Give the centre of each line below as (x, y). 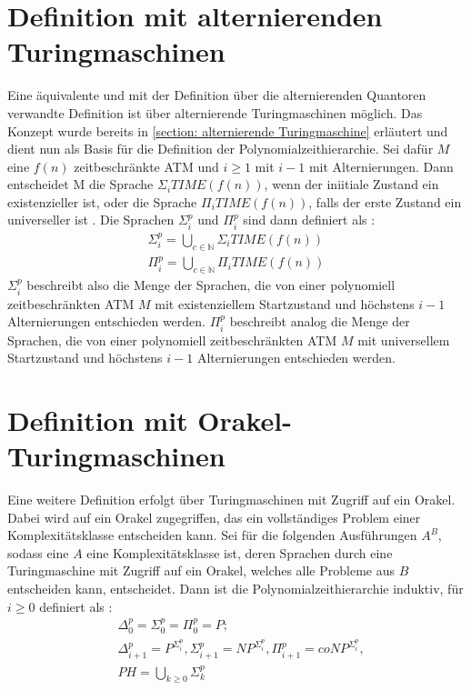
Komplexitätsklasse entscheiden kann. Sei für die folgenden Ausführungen (212, 535)
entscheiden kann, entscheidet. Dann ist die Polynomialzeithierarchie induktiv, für (235, 589)
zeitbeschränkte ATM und (146, 166)
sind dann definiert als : (309, 220)
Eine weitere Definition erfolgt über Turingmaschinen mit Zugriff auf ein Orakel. (231, 500)
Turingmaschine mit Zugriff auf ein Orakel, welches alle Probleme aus (201, 570)
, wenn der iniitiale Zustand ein (351, 184)
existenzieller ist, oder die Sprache (102, 201)
